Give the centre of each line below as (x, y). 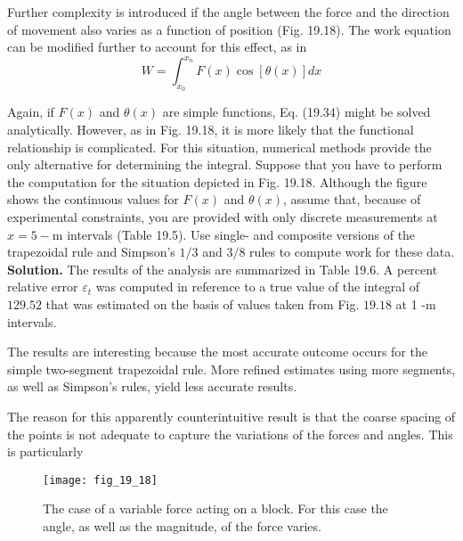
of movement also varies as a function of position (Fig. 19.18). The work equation (229, 29)
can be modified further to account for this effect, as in (157, 47)
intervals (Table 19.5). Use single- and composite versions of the (241, 234)
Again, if (31, 112)
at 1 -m (416, 304)
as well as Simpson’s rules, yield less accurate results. (152, 386)
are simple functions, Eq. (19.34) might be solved (296, 112)
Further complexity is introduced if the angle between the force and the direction (228, 12)
